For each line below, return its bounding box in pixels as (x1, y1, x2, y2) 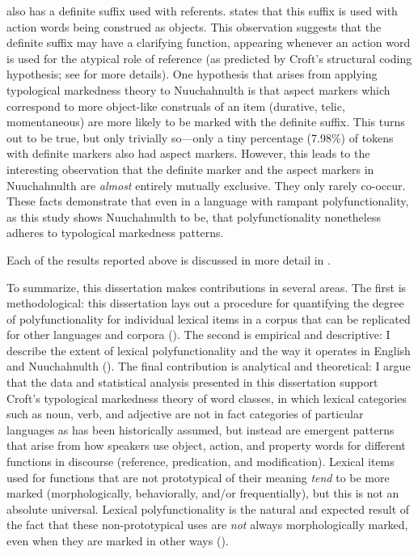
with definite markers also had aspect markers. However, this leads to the (6, 145, 370, 162)
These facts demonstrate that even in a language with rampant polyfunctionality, (6, 193, 409, 210)
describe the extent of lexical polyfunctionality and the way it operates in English (6, 341, 411, 358)
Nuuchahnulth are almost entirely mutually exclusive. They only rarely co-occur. (6, 176, 406, 193)
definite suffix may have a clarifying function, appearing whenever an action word (6, 34, 411, 51)
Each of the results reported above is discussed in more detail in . (6, 251, 331, 268)
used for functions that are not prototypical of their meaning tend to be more (6, 468, 390, 485)
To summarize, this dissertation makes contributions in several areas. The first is (6, 278, 407, 295)
